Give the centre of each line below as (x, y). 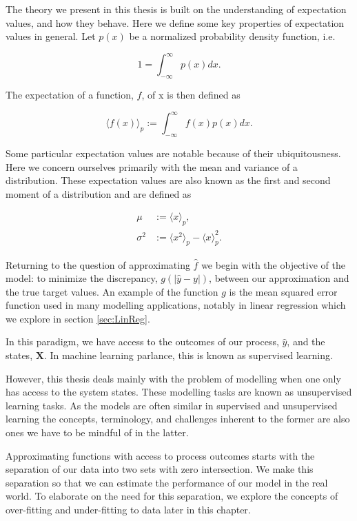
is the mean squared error (283, 291)
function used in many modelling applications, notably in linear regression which (176, 305)
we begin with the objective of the (273, 264)
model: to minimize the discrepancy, (82, 278)
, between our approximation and (279, 278)
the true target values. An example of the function (112, 291)
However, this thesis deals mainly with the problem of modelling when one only (173, 378)
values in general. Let (51, 36)
